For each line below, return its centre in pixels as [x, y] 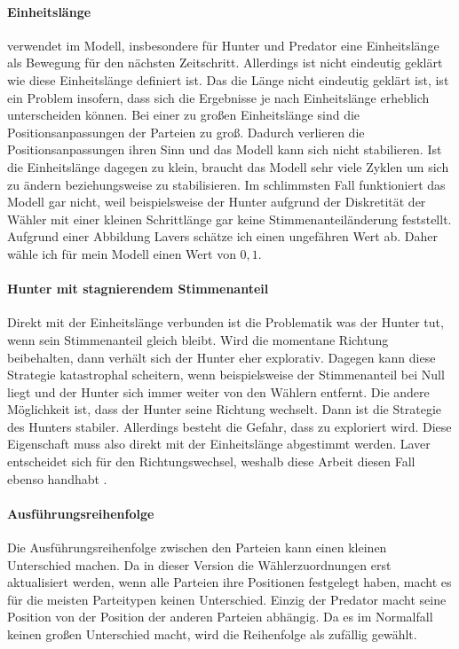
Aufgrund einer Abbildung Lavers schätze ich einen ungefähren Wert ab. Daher [222, 236]
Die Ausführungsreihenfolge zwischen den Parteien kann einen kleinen [197, 547]
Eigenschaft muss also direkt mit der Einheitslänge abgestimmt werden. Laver [219, 444]
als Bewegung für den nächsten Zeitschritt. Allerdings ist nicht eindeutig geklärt [225, 63]
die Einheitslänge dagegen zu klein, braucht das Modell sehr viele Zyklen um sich [228, 166]
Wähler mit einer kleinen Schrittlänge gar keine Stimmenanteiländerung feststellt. [229, 219]
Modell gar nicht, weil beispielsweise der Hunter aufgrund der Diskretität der [217, 202]
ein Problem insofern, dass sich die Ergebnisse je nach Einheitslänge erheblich [218, 97]
